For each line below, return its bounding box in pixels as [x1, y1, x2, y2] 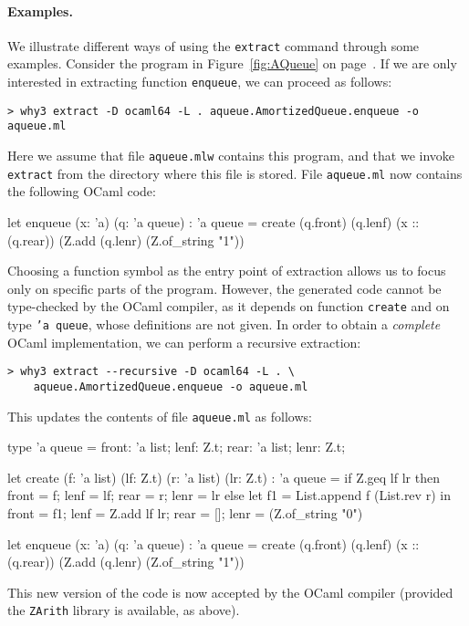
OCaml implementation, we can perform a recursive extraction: [7, 332, 361, 351]
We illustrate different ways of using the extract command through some [7, 36, 420, 55]
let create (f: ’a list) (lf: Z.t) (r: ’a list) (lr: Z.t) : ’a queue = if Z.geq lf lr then [7, 467, 440, 486]
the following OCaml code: [7, 182, 156, 201]
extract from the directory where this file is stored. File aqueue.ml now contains [7, 163, 463, 183]
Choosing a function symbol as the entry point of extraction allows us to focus [7, 261, 446, 280]
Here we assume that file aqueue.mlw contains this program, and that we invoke [7, 146, 455, 165]
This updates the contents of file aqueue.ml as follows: [7, 406, 312, 425]
